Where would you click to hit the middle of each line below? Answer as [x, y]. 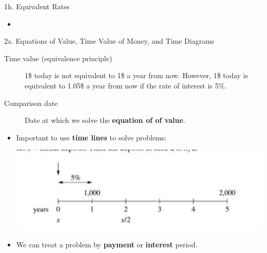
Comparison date [31, 103]
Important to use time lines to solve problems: [91, 137]
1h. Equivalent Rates [37, 6]
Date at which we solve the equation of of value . [105, 120]
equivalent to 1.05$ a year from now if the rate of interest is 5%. [126, 85]
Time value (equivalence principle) [58, 58]
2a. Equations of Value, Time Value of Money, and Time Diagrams [109, 41]
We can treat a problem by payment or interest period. [107, 245]
